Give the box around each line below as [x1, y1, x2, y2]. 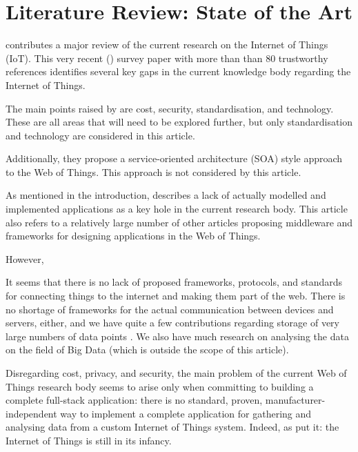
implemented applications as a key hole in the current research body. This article [6, 202, 348, 216]
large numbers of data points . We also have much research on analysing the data [6, 328, 349, 343]
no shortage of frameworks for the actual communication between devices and [6, 302, 334, 316]
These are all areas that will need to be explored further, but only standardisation [6, 115, 353, 129]
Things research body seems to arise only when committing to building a [6, 379, 314, 393]
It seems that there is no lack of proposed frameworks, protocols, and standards [6, 275, 343, 289]
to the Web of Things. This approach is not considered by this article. [6, 164, 301, 179]
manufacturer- [265, 393, 326, 407]
